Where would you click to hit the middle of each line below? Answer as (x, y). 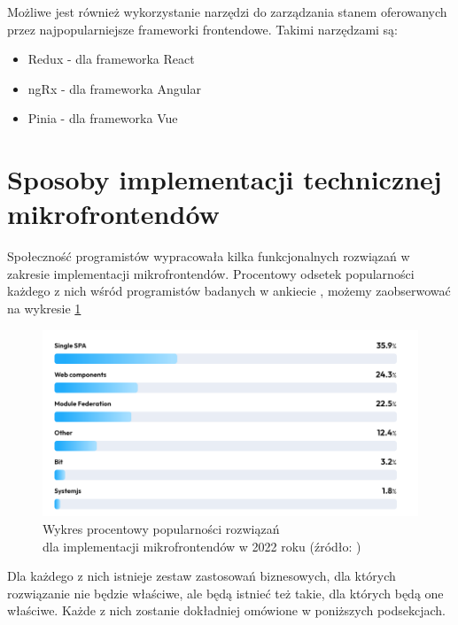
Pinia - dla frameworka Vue (103, 118)
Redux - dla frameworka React (111, 59)
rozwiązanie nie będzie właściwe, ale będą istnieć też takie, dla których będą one (225, 593)
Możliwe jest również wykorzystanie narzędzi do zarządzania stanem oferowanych (227, 12)
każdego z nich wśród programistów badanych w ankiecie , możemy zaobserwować (229, 291)
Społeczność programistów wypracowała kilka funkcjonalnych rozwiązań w (209, 256)
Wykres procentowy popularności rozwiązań (161, 529)
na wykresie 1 (44, 309)
